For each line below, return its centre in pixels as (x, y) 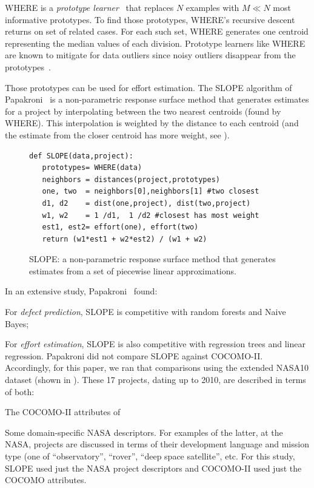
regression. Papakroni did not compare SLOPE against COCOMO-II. (134, 355)
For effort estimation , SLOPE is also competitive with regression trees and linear (155, 344)
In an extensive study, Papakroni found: (81, 291)
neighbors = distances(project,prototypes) (131, 179)
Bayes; (17, 323)
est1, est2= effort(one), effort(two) (120, 227)
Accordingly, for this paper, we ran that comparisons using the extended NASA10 (157, 368)
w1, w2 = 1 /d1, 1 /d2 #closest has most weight (151, 215)
